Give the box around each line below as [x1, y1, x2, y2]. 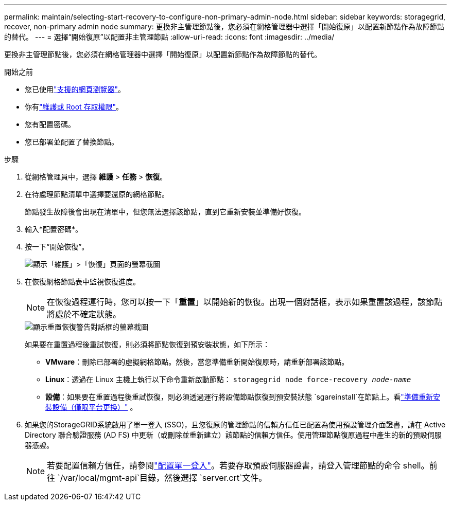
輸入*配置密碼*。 [25, 225, 83, 233]
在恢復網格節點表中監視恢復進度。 [25, 277, 140, 286]
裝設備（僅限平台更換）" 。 [45, 403, 137, 411]
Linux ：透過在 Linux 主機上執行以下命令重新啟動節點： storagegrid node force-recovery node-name [45, 375, 411, 384]
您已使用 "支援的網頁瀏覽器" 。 [25, 85, 126, 94]
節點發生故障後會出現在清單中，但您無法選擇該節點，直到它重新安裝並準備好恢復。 [25, 207, 306, 216]
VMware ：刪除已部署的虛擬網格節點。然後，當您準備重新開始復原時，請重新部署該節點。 [45, 357, 349, 366]
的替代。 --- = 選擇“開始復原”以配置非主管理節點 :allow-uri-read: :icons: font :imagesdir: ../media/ [4, 32, 335, 41]
